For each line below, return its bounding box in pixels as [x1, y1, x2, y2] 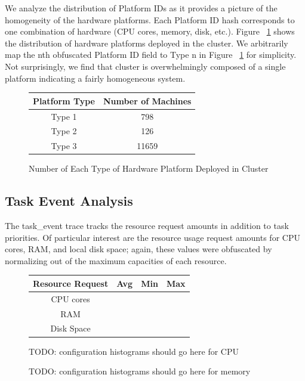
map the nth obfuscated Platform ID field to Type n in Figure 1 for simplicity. [5, 48, 297, 61]
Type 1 [51, 110, 77, 122]
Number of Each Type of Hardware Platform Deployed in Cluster [29, 162, 269, 175]
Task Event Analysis [5, 191, 133, 210]
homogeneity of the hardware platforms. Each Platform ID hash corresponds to [5, 13, 295, 26]
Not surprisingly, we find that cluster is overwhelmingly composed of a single [5, 60, 286, 72]
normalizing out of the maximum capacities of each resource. [5, 254, 227, 267]
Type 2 [51, 125, 77, 137]
